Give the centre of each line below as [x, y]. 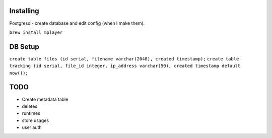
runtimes [31, 113]
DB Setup [24, 47]
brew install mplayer [36, 32]
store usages [36, 120]
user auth [32, 127]
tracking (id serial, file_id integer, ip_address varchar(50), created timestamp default [125, 66]
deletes [30, 106]
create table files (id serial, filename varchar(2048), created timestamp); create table [124, 59]
